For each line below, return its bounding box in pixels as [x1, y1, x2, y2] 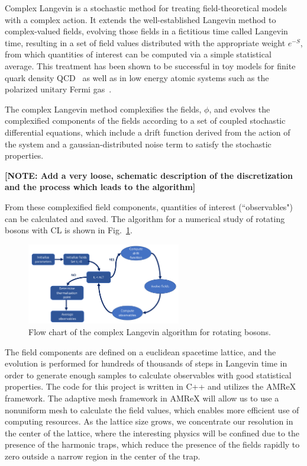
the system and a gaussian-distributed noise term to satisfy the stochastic [5, 137, 272, 150]
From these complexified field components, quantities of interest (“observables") [5, 200, 293, 213]
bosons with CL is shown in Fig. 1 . [5, 224, 133, 236]
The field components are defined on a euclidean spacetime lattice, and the [5, 345, 276, 358]
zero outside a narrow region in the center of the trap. [5, 450, 201, 462]
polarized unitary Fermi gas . [5, 83, 112, 95]
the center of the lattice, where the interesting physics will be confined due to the [5, 426, 300, 439]
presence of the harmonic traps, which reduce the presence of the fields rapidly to [5, 438, 300, 451]
